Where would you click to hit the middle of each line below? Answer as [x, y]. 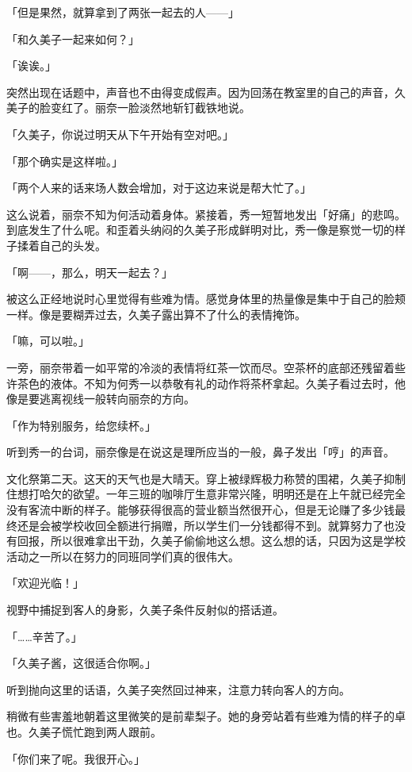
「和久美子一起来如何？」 [73, 38]
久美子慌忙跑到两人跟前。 [95, 732]
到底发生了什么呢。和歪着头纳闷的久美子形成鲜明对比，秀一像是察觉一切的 [200, 230]
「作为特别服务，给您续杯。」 [81, 425]
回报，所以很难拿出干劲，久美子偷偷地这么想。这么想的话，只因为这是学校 [211, 541]
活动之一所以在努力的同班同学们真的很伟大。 [123, 556]
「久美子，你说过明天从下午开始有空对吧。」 [120, 134]
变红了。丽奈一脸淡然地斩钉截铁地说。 [150, 108]
